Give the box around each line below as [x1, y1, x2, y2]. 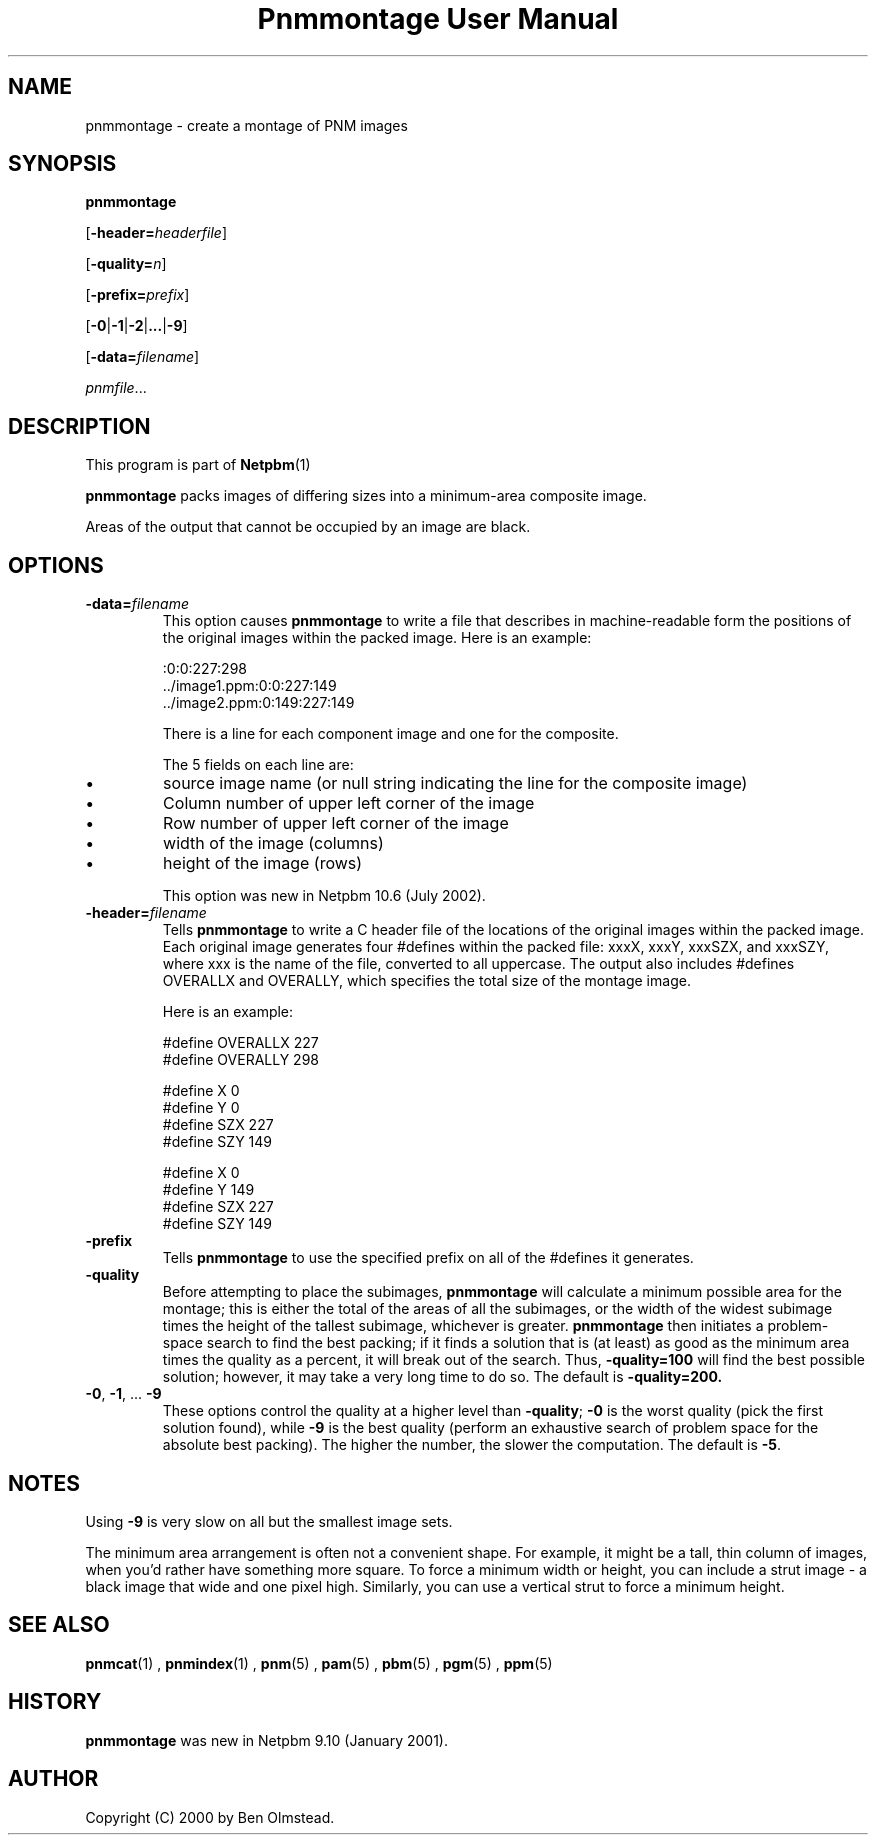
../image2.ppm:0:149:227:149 [162, 694, 355, 712]
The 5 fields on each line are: [162, 756, 354, 774]
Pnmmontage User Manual [257, 2, 619, 36]
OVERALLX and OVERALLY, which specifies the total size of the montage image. [162, 972, 691, 990]
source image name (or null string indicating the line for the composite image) [163, 773, 748, 794]
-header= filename [85, 904, 207, 922]
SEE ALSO [8, 1612, 110, 1638]
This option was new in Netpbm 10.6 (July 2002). [162, 887, 486, 905]
